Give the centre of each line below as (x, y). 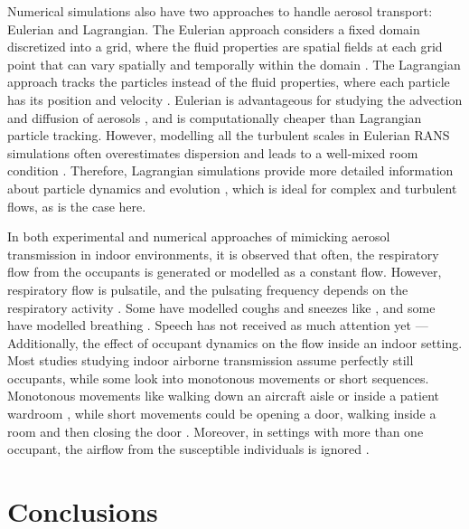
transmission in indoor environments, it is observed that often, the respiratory (223, 254)
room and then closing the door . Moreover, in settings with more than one (216, 431)
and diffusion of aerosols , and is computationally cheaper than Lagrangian (215, 117)
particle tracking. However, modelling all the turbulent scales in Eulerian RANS (229, 135)
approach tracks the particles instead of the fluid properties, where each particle (229, 82)
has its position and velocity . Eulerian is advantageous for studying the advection (235, 99)
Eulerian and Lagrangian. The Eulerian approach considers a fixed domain (214, 28)
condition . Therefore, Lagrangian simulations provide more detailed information (230, 170)
